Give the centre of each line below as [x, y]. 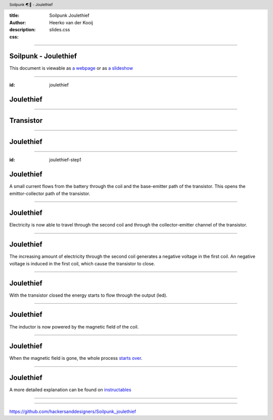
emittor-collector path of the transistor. [50, 193]
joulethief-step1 [65, 160]
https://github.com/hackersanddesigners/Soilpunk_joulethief [73, 411]
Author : [18, 22]
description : [22, 30]
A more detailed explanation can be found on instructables [70, 390]
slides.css [60, 30]
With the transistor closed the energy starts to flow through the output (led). [88, 295]
